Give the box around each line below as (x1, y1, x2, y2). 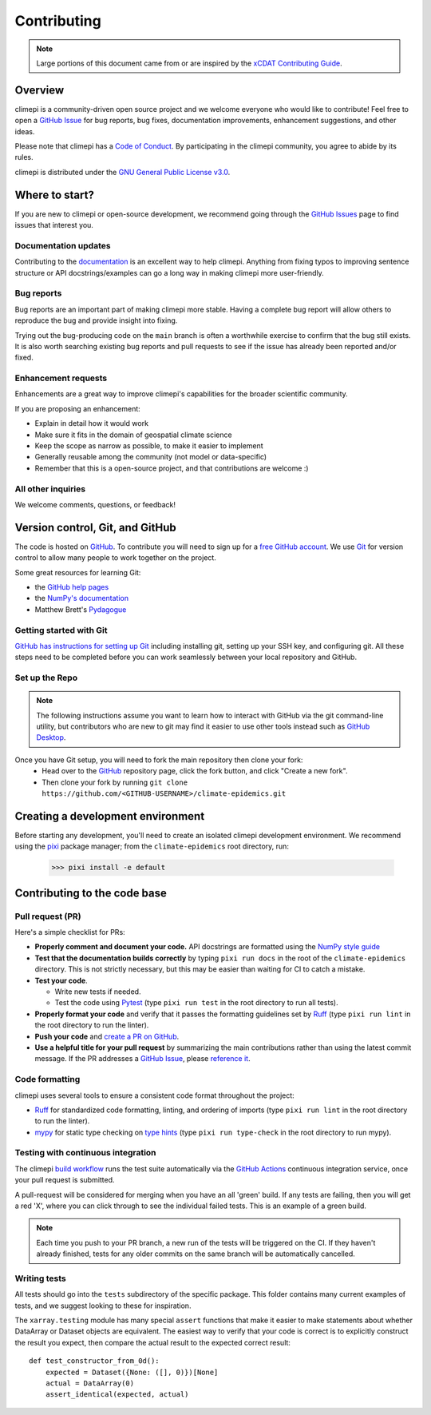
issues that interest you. (14, 221, 93, 230)
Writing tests (14, 1273, 67, 1284)
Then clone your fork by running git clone (42, 777, 188, 787)
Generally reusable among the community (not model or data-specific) (34, 452, 267, 462)
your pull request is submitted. (14, 1175, 115, 1185)
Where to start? (14, 188, 95, 201)
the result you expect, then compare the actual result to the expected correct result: (14, 1337, 291, 1347)
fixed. (14, 352, 34, 363)
